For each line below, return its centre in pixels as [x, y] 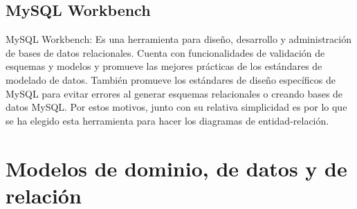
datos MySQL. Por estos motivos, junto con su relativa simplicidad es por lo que [176, 107]
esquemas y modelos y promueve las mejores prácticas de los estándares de [164, 66]
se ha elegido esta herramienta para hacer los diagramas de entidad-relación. [167, 120]
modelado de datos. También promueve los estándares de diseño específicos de [171, 79]
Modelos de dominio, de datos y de [176, 168]
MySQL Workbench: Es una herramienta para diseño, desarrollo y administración [178, 39]
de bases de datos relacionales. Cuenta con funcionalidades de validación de [165, 52]
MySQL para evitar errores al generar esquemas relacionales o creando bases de [174, 93]
